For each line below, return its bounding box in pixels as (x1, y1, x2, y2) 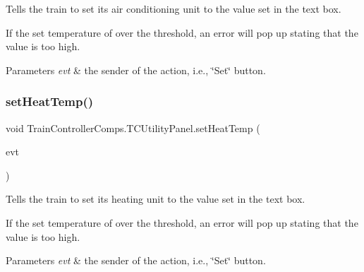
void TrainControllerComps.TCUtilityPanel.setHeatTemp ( (6, 120, 260, 135)
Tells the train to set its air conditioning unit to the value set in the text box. (6, 1, 341, 16)
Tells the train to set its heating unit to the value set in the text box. (6, 191, 305, 206)
